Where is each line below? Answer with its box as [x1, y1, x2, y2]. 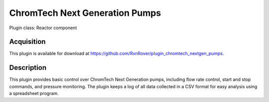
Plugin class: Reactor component [9, 25, 77, 31]
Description [9, 63, 47, 72]
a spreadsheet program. [9, 91, 59, 97]
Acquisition [9, 38, 46, 46]
